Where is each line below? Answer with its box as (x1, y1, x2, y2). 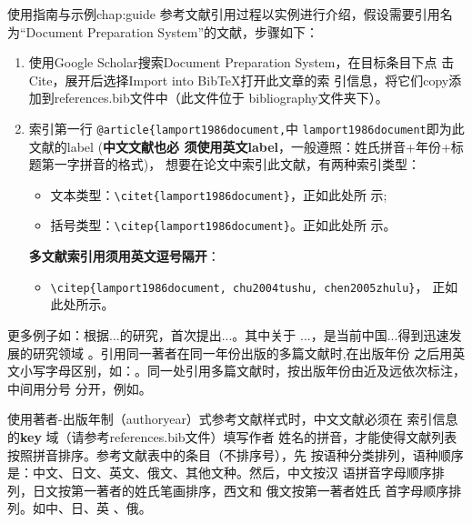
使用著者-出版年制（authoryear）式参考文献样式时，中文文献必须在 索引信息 (7, 409, 458, 428)
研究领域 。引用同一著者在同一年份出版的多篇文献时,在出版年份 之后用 (32, 343, 453, 362)
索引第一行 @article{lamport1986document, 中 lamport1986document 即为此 (28, 118, 465, 137)
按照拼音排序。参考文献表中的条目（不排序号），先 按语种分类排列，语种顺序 (7, 445, 464, 464)
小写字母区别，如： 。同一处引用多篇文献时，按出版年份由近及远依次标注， (19, 361, 466, 380)
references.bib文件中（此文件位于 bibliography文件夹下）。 (54, 88, 388, 107)
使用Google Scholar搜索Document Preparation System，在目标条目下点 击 (28, 53, 455, 72)
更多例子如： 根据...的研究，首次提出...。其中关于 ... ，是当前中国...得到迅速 (7, 325, 449, 344)
